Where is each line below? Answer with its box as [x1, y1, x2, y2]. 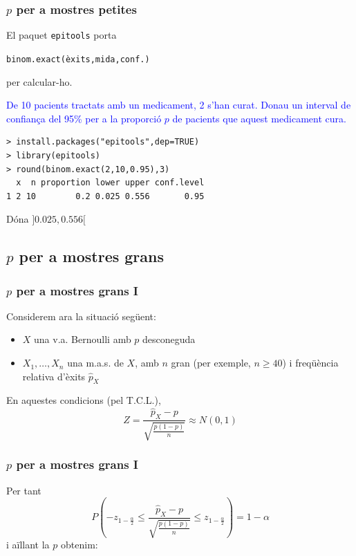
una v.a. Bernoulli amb [34, 332, 131, 346]
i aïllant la [6, 537, 50, 552]
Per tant [6, 483, 41, 497]
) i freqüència [282, 355, 339, 370]
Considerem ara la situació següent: [6, 308, 156, 323]
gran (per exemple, [171, 355, 251, 370]
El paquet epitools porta [6, 28, 117, 42]
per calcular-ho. [6, 74, 73, 89]
